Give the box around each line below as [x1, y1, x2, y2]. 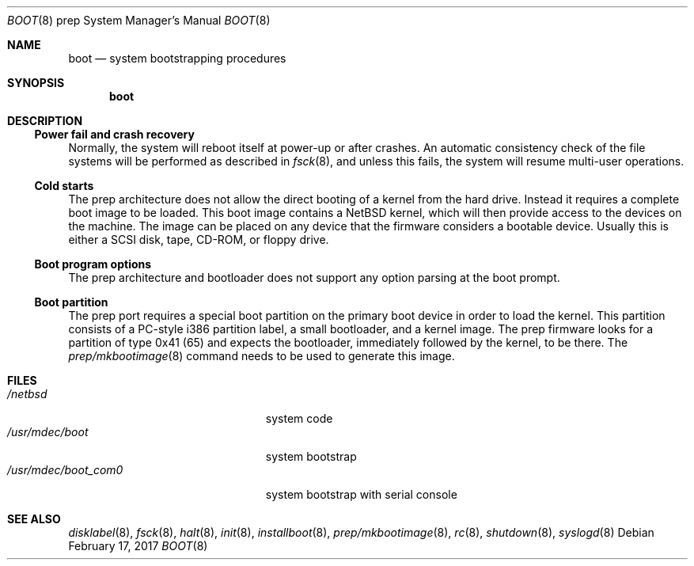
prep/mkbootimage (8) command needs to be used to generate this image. [68, 349, 455, 363]
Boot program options [34, 257, 152, 271]
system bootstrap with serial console [265, 488, 457, 501]
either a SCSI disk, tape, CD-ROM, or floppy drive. [68, 233, 329, 246]
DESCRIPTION [7, 114, 83, 127]
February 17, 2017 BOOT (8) [68, 539, 208, 553]
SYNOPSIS [7, 76, 65, 89]
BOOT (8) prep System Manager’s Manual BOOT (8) [7, 13, 271, 27]
